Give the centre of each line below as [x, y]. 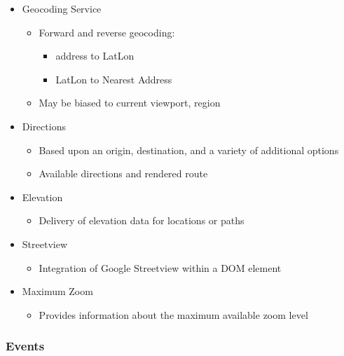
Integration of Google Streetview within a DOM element [160, 267]
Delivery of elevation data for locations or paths [142, 220]
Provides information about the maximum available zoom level [173, 314]
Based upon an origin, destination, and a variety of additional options [189, 150]
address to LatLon [95, 56]
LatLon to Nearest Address [114, 79]
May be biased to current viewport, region [130, 103]
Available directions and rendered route [123, 173]
